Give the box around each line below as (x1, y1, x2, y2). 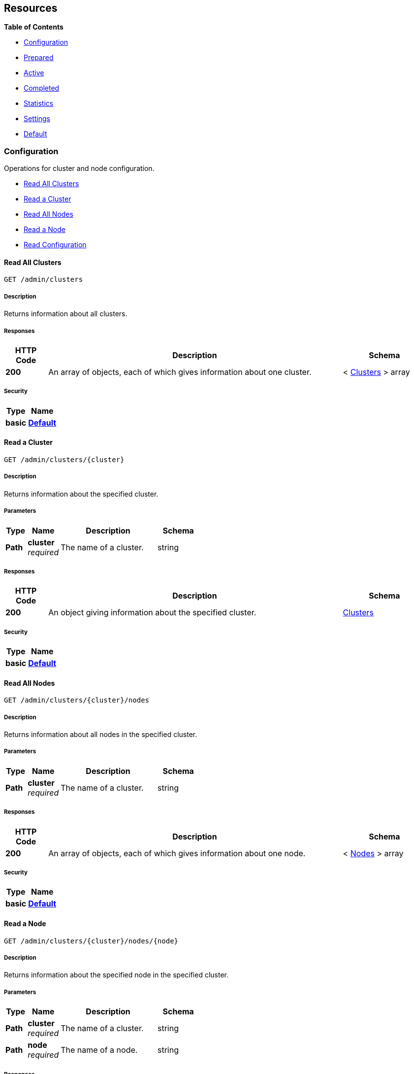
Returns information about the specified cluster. (4, 489, 159, 498)
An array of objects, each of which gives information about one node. (48, 848, 306, 858)
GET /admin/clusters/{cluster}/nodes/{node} (4, 937, 179, 945)
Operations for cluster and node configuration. (4, 164, 155, 173)
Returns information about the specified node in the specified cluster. (4, 971, 229, 979)
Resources (4, 2, 58, 14)
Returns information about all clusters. (4, 309, 127, 318)
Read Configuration (24, 240, 87, 249)
